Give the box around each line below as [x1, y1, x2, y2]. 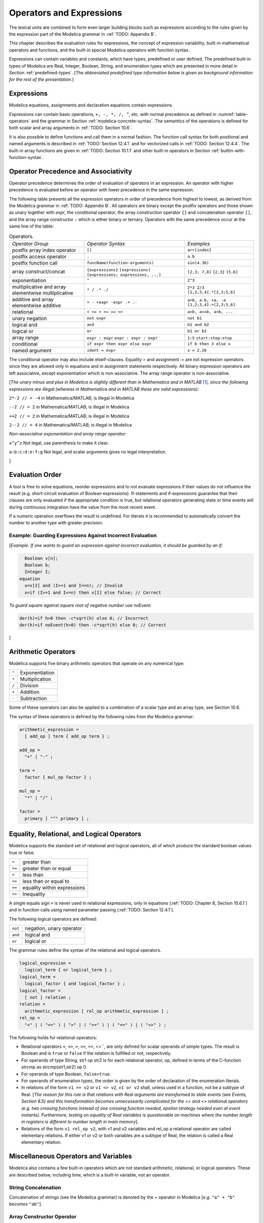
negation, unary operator [24, 925, 83, 932]
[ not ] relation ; [24, 995, 71, 1000]
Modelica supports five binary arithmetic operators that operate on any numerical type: [9, 660, 185, 666]
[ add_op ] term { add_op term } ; [24, 733, 110, 739]
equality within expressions [22, 884, 86, 891]
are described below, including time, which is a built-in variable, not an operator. [9, 1172, 171, 1178]
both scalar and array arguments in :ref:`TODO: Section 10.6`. [9, 125, 132, 131]
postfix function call [12, 259, 58, 266]
